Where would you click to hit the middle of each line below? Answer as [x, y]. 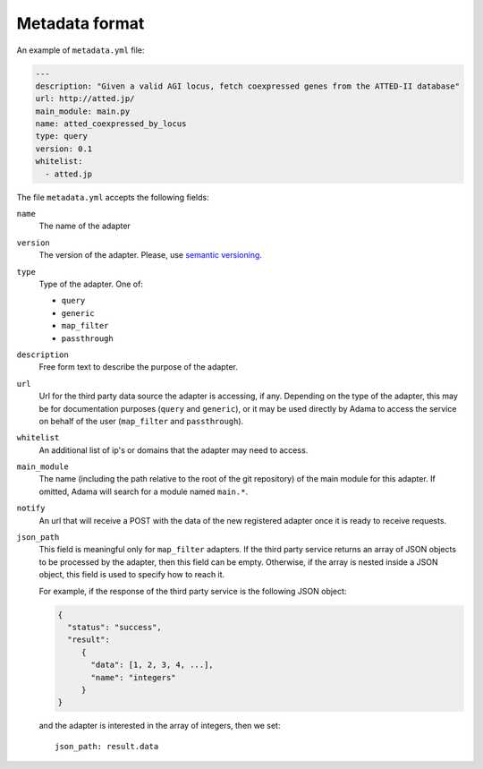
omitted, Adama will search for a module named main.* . [144, 491]
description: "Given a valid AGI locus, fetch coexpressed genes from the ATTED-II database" [248, 86]
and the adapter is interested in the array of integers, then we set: [160, 726]
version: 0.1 [64, 149]
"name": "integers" [133, 677]
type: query [62, 136]
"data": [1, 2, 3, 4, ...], [152, 665]
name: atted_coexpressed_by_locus [111, 124]
